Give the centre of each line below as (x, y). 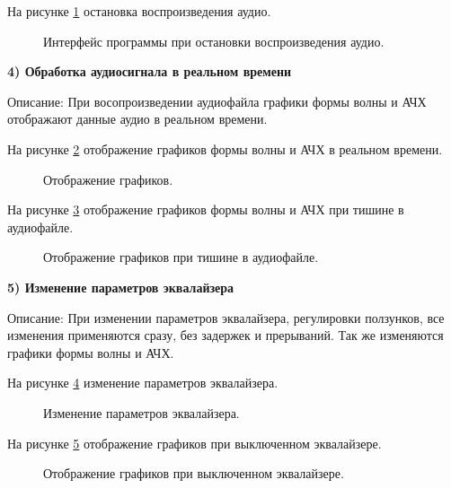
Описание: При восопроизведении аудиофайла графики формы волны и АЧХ (217, 101)
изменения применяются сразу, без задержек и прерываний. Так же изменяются (225, 335)
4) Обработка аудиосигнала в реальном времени (150, 71)
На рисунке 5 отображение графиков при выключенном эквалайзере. (195, 443)
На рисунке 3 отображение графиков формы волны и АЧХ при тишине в (206, 209)
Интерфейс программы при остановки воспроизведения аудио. (214, 41)
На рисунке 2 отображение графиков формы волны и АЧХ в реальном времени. (225, 148)
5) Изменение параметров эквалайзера (121, 287)
